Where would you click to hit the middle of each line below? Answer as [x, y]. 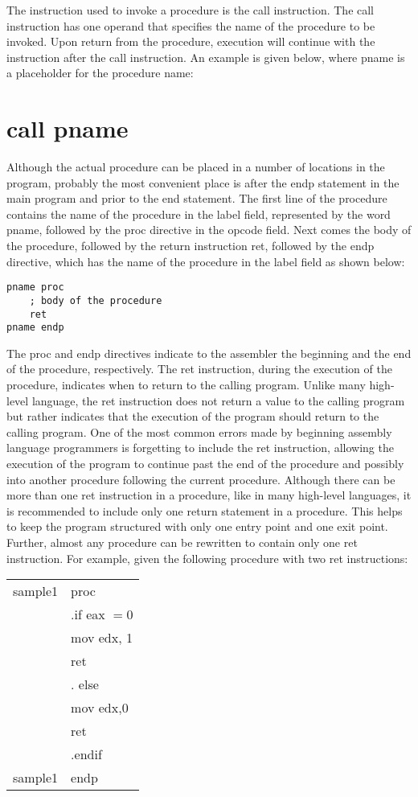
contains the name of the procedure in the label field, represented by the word [199, 214]
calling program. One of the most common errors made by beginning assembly [199, 431]
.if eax [88, 614]
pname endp [35, 328]
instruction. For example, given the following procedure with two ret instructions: [207, 558]
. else [85, 684]
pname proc [35, 288]
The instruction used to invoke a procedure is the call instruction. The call [191, 10]
